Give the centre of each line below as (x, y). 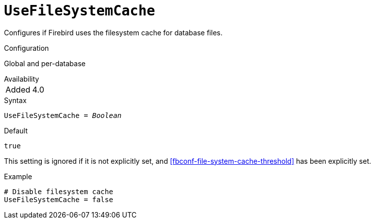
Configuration (27, 48)
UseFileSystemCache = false (59, 199)
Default (16, 130)
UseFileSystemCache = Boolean (63, 115)
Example (18, 176)
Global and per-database (45, 63)
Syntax (15, 100)
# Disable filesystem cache (59, 191)
